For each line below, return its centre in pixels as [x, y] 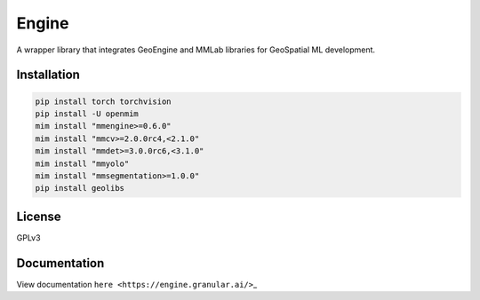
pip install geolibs [80, 188]
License [39, 216]
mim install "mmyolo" [82, 163]
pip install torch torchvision [104, 101]
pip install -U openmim [87, 114]
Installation [48, 75]
